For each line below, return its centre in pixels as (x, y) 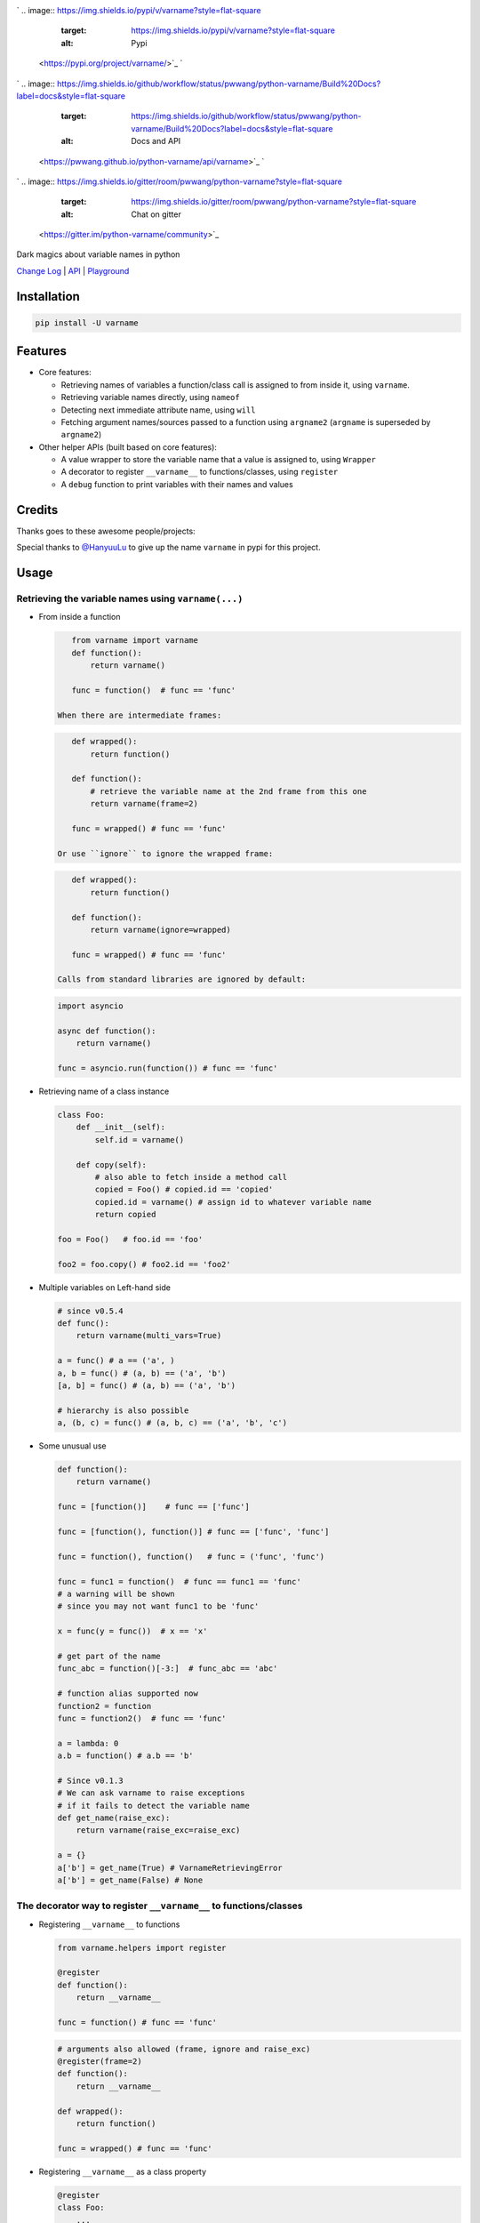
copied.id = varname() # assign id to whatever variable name (233, 1202)
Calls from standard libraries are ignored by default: (182, 979)
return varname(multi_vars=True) (149, 1336)
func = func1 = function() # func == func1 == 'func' (179, 1581)
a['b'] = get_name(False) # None (130, 1880)
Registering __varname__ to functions (109, 1924)
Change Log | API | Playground (73, 270)
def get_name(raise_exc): (114, 1818)
